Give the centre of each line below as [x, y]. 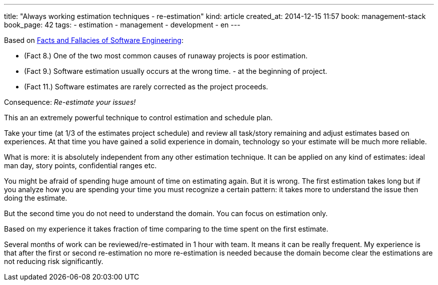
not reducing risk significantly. [54, 261]
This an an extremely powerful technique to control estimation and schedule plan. [138, 118]
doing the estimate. [36, 198]
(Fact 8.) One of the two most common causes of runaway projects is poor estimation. [166, 56]
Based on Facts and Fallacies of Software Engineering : [94, 40]
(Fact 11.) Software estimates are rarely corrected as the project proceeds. [146, 87]
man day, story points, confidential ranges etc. [80, 165]
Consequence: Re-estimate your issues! [70, 102]
